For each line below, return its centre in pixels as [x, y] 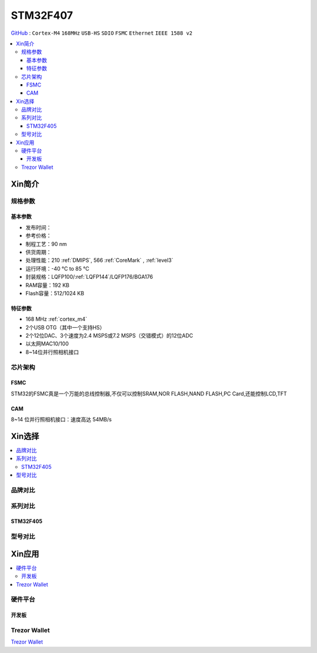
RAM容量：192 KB [48, 285]
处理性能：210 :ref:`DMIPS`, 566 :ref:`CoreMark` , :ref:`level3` [99, 260]
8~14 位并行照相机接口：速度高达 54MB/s [61, 419]
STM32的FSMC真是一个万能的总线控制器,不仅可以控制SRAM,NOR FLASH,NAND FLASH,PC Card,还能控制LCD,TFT [149, 394]
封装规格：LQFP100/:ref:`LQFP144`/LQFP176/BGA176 [89, 277]
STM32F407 [42, 15]
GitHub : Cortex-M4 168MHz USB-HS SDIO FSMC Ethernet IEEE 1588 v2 [102, 33]
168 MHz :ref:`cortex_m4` [56, 319]
